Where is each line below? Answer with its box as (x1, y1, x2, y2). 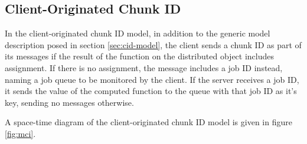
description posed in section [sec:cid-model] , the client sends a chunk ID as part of (5, 38, 302, 51)
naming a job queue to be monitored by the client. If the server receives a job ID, (5, 73, 299, 85)
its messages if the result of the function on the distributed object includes (5, 50, 275, 62)
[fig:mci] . (5, 127, 36, 139)
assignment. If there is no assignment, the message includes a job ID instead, (5, 61, 283, 73)
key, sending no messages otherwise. (5, 96, 134, 108)
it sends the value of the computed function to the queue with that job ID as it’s (5, 85, 297, 97)
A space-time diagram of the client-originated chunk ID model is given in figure (5, 116, 292, 128)
